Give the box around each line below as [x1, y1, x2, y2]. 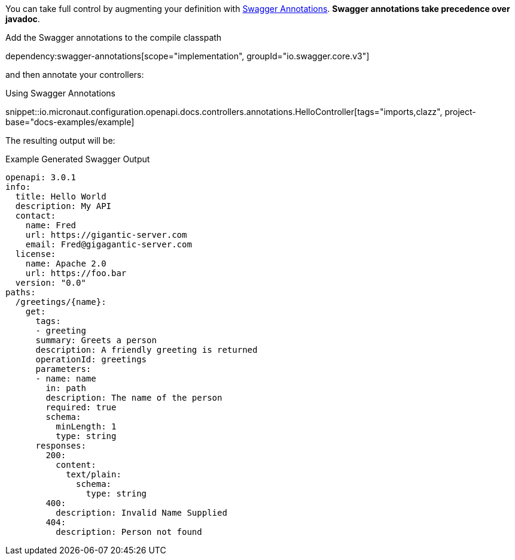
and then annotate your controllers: [5, 69, 144, 80]
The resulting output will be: [5, 135, 115, 146]
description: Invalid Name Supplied [56, 508, 227, 517]
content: [56, 460, 96, 470]
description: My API [15, 201, 112, 211]
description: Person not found [56, 527, 202, 537]
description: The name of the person [45, 393, 223, 402]
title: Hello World [15, 192, 106, 201]
